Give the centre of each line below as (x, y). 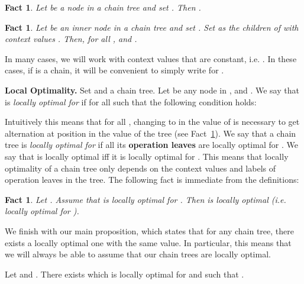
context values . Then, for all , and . (71, 39)
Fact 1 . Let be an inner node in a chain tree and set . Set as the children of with (152, 27)
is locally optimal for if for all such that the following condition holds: (131, 101)
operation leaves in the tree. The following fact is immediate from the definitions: (152, 180)
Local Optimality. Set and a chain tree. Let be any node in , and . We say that (152, 90)
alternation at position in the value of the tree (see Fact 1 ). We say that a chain (151, 133)
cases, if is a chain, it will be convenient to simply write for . (114, 70)
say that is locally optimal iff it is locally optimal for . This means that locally (147, 156)
